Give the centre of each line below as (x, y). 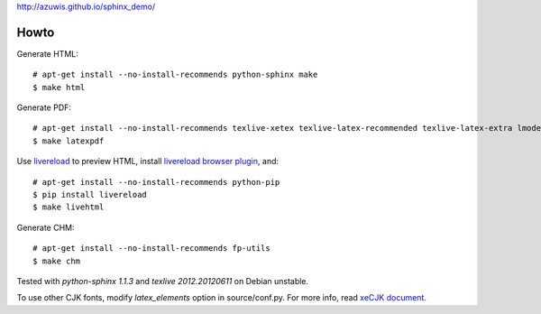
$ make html (59, 87)
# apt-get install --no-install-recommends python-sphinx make (175, 75)
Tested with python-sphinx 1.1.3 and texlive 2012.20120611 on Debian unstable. (163, 281)
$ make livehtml (69, 207)
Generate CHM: (46, 227)
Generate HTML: (47, 53)
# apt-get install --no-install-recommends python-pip (156, 182)
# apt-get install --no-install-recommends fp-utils (151, 249)
